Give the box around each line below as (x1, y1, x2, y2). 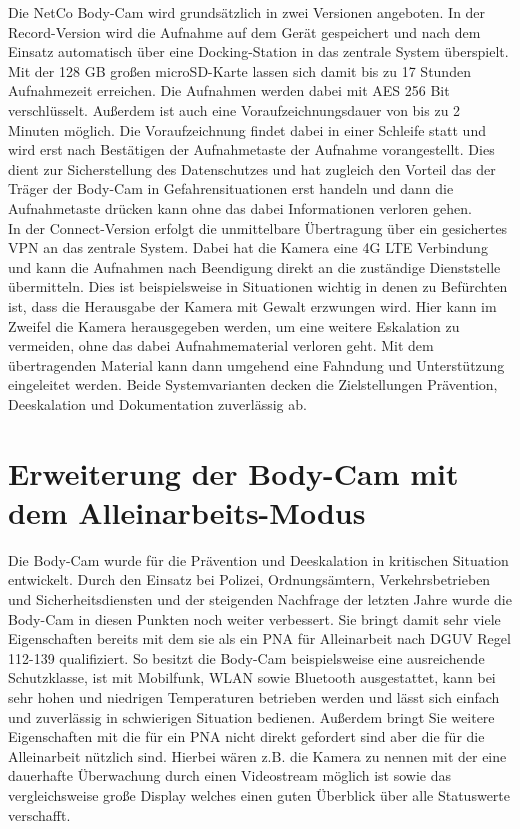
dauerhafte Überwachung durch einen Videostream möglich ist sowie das (8, 765, 452, 786)
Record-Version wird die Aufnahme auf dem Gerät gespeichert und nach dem (8, 21, 481, 42)
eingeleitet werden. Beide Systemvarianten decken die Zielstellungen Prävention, (8, 374, 498, 395)
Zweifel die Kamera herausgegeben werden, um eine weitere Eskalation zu (8, 315, 460, 336)
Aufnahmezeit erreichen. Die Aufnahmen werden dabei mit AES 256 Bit (8, 80, 450, 101)
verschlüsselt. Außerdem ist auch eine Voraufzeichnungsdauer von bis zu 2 (8, 99, 461, 120)
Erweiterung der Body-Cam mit (8, 452, 459, 493)
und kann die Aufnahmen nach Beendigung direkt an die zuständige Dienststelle (8, 256, 501, 277)
